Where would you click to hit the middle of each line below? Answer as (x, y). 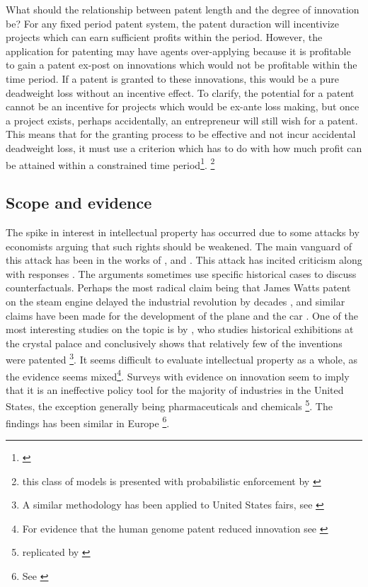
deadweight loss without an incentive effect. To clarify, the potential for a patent (180, 92)
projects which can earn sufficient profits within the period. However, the (164, 37)
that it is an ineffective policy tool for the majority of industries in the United (175, 389)
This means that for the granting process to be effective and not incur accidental (181, 134)
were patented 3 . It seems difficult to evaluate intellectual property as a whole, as (182, 358)
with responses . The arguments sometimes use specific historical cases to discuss (181, 273)
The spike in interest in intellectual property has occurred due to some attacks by (183, 232)
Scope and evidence (79, 203)
